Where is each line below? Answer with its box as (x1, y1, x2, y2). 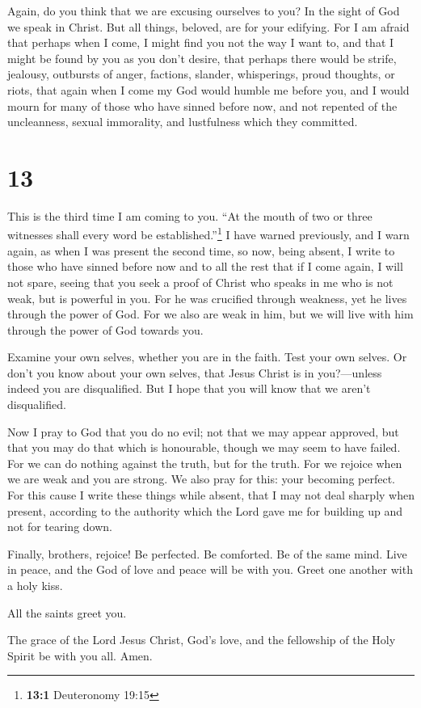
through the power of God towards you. (7, 321, 204, 338)
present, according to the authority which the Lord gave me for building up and (7, 502, 402, 519)
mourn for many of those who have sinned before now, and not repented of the (7, 97, 398, 114)
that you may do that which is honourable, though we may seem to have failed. (7, 439, 401, 456)
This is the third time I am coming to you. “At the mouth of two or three (7, 207, 373, 224)
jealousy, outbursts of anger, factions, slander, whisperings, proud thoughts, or (7, 65, 395, 82)
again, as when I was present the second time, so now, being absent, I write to (7, 242, 395, 259)
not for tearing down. (7, 518, 112, 535)
